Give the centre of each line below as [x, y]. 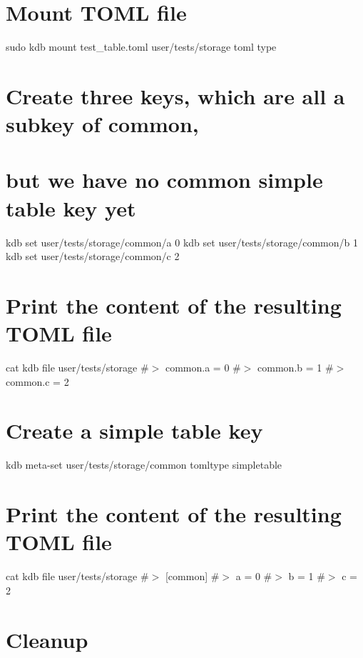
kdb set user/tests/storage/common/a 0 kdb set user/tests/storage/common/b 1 [182, 242]
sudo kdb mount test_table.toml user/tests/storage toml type [141, 47]
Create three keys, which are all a [175, 95]
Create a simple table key [134, 430]
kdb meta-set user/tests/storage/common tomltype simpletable [144, 465]
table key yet [71, 208]
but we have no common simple [164, 180]
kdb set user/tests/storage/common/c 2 [93, 256]
